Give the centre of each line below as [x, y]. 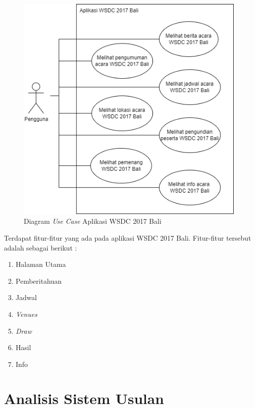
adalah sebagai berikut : [41, 247]
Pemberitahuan [39, 280]
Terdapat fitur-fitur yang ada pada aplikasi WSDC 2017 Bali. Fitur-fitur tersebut [127, 238]
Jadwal [26, 297]
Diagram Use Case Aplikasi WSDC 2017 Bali [93, 221]
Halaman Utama [41, 264]
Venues [26, 314]
